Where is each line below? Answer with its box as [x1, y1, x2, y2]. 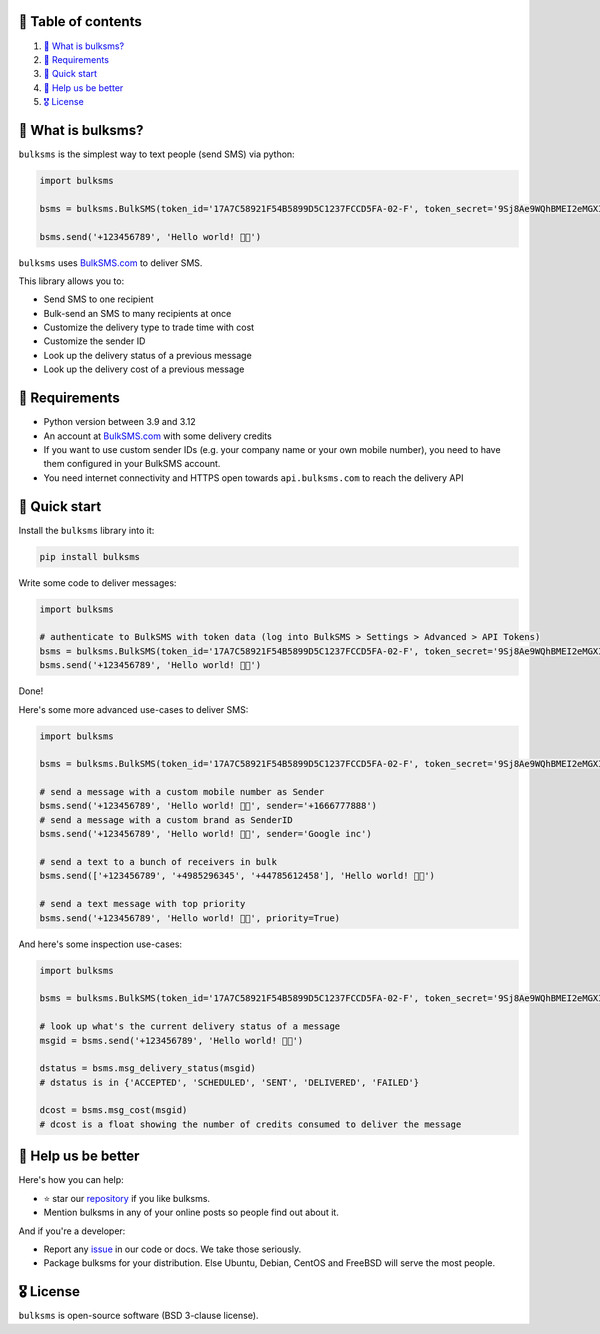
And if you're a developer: [18, 1225, 126, 1237]
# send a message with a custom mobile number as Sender [39, 786, 325, 798]
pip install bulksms [39, 551, 140, 562]
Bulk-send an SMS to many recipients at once [43, 307, 232, 319]
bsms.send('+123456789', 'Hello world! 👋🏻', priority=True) [39, 912, 341, 924]
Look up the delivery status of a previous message [43, 349, 252, 361]
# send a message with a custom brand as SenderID [39, 814, 294, 825]
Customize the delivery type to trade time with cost [43, 321, 255, 334]
